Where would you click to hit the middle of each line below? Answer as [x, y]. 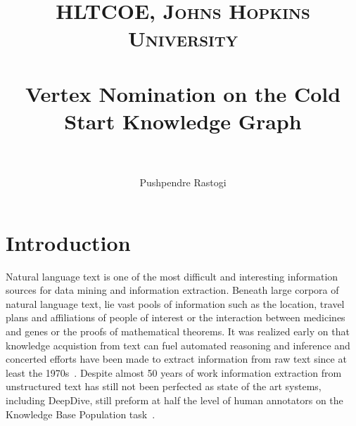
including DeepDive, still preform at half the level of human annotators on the [174, 400]
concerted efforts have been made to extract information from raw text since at [176, 359]
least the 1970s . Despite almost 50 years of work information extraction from [174, 372]
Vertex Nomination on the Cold [183, 93]
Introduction [68, 242]
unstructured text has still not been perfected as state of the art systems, [164, 386]
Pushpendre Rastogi [183, 182]
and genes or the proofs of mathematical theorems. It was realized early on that [178, 331]
